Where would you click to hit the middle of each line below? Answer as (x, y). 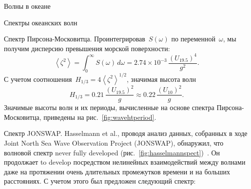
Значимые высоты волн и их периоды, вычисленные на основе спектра (109, 107)
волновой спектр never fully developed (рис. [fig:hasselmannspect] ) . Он (112, 152)
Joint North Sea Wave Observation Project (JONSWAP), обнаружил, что (114, 142)
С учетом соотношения (38, 79)
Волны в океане (27, 6)
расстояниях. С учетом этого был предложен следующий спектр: (100, 181)
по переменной (193, 39)
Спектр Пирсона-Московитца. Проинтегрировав (75, 39)
